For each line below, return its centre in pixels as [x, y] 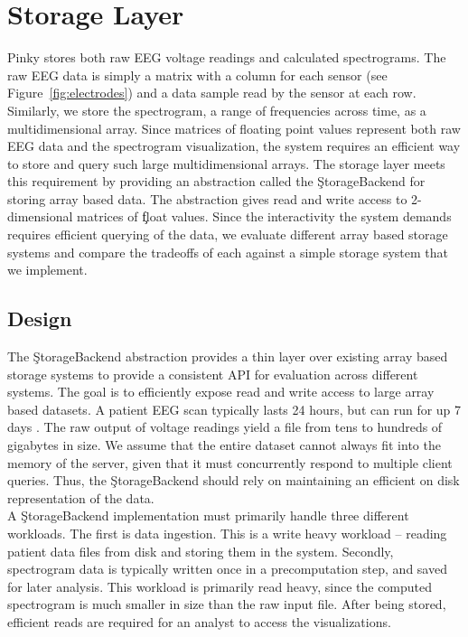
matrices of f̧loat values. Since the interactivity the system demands [264, 216]
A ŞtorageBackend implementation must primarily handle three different [208, 515]
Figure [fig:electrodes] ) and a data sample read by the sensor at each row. [212, 93]
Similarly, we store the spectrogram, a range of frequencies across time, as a [217, 110]
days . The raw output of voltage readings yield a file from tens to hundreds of [225, 427]
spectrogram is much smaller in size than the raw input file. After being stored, [227, 604]
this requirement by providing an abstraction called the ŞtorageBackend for [216, 181]
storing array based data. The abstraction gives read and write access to [207, 198]
